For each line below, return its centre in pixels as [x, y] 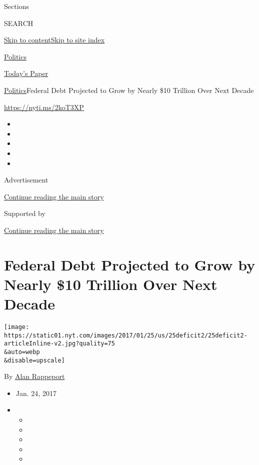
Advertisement [26, 180]
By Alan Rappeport [34, 376]
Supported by [25, 213]
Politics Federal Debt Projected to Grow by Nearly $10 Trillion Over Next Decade [129, 90]
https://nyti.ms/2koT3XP [44, 107]
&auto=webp [22, 352]
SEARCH [19, 23]
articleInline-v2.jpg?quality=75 [59, 344]
